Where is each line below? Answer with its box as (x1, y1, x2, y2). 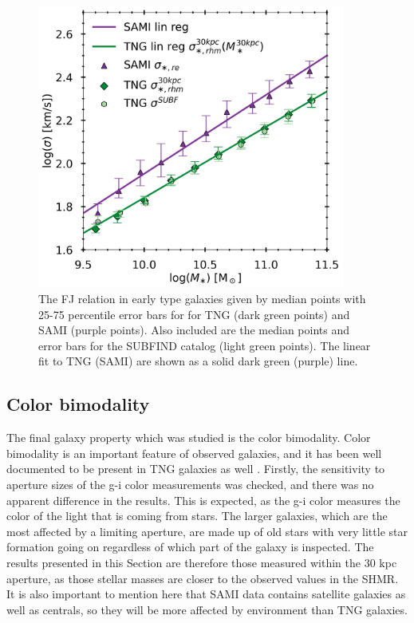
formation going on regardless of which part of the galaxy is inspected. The (6, 538, 374, 555)
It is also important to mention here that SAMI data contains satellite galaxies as (6, 586, 406, 602)
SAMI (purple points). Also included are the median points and (38, 321, 350, 338)
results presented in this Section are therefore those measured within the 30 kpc (6, 554, 397, 571)
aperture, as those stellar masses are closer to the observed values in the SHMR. (6, 570, 399, 586)
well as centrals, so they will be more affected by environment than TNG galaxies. (6, 601, 408, 617)
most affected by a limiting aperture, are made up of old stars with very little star (6, 522, 408, 539)
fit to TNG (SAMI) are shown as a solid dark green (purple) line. (38, 353, 358, 369)
